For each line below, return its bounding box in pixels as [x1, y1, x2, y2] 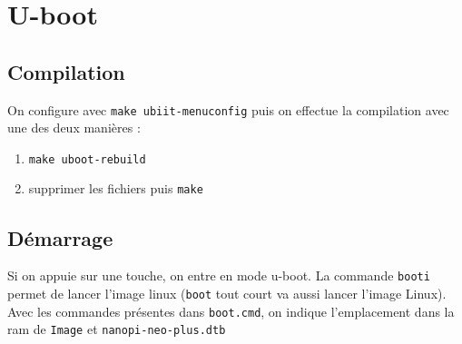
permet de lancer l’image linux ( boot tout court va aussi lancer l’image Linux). [7, 284, 447, 302]
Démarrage [7, 223, 113, 251]
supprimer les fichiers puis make [28, 179, 203, 198]
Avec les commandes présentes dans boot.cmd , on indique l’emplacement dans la [7, 301, 455, 320]
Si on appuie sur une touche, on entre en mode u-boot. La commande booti [7, 266, 430, 285]
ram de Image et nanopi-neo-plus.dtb [7, 319, 226, 339]
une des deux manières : [7, 118, 141, 137]
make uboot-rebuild [28, 152, 146, 166]
